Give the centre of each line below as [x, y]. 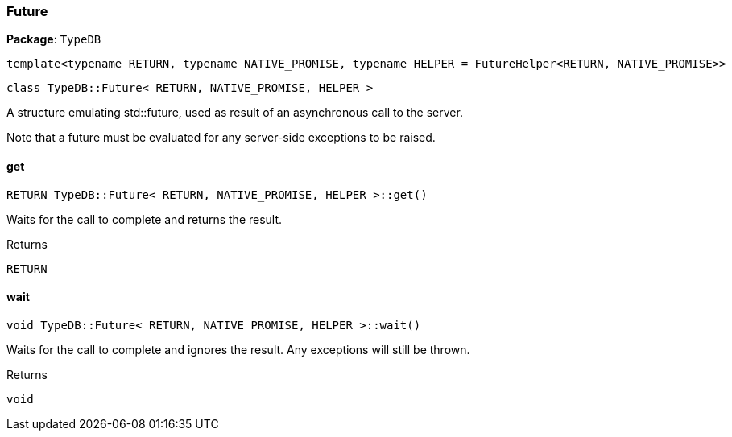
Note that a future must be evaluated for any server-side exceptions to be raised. [221, 138]
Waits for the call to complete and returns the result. [145, 219]
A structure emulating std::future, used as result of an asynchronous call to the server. [235, 113]
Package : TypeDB [54, 39]
